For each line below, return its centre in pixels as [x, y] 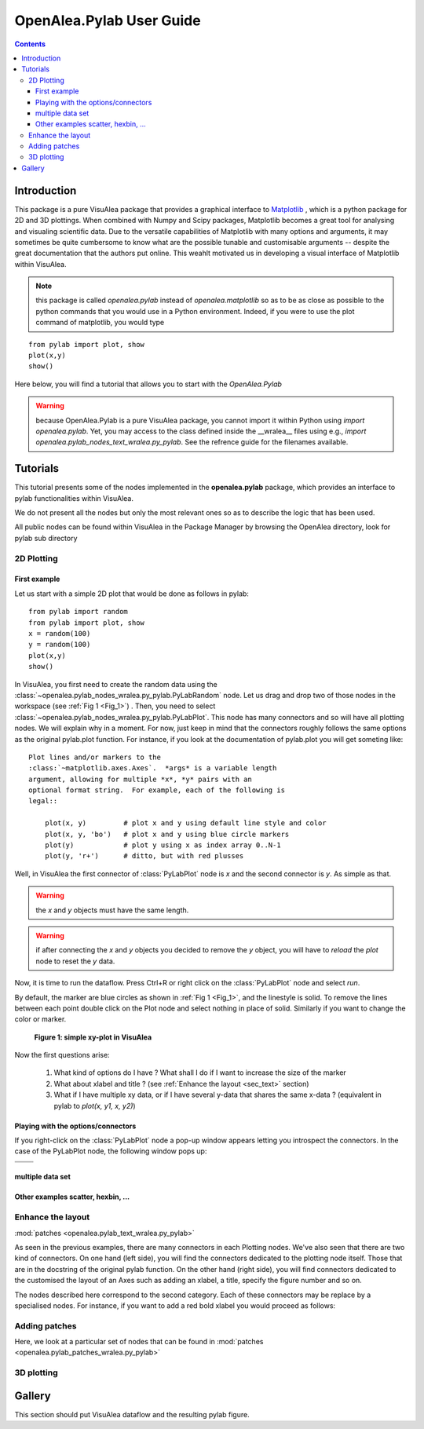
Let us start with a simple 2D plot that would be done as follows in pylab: [132, 594]
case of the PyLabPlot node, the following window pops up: [111, 1151]
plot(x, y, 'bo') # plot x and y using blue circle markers [167, 834]
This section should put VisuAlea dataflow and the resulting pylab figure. [132, 1414]
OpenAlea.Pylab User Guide [108, 20]
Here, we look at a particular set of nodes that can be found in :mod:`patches [139, 1342]
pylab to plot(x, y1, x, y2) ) [95, 1106]
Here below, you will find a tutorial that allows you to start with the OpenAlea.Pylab [148, 384]
